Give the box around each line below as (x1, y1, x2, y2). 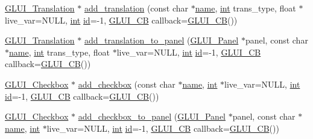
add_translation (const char (84, 2, 189, 14)
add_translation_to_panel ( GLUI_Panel (84, 34, 239, 47)
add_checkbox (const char (78, 77, 175, 90)
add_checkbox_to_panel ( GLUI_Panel (78, 110, 226, 123)
